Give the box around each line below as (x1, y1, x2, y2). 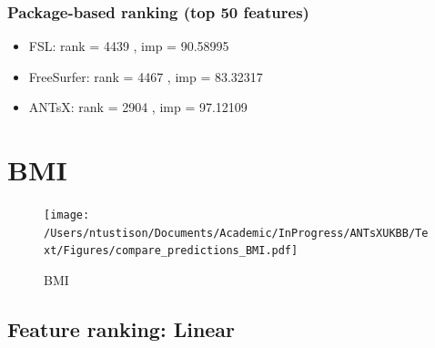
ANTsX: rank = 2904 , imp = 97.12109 (28, 97, 248, 117)
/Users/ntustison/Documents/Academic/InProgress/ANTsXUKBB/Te (44, 226, 429, 240)
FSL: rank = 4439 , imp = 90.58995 (28, 36, 229, 56)
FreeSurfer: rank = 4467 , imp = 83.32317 (28, 67, 263, 86)
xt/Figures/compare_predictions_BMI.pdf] (44, 244, 298, 258)
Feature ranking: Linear (7, 315, 236, 343)
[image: (44, 209, 90, 222)
